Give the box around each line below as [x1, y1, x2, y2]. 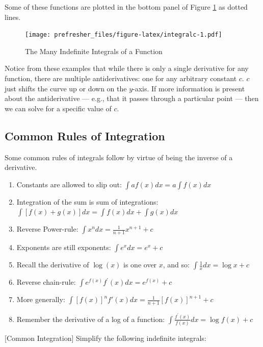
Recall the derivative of [16, 259, 89, 270]
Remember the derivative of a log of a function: [16, 313, 165, 324]
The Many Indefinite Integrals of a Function [25, 45, 163, 56]
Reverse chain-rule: [16, 277, 76, 287]
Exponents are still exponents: [16, 242, 111, 253]
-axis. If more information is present [133, 83, 245, 93]
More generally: [16, 294, 65, 305]
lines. [5, 11, 21, 22]
